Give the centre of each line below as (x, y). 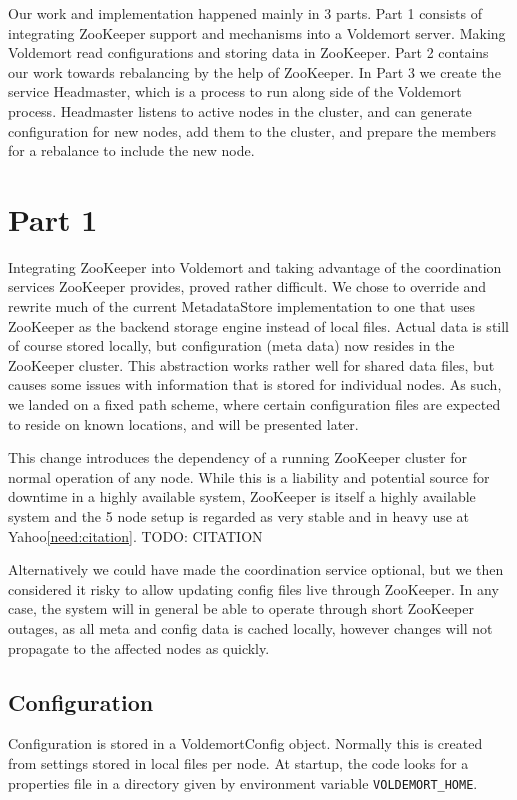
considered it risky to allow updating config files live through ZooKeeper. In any (253, 588)
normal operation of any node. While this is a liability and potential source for (249, 476)
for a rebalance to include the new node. (131, 150)
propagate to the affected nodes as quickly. (139, 647)
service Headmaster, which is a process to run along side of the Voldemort (235, 91)
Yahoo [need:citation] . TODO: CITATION (135, 535)
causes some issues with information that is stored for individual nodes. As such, (255, 384)
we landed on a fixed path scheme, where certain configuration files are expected (254, 404)
